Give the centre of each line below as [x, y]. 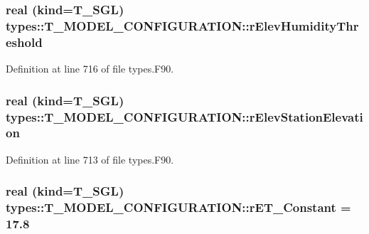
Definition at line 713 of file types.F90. [90, 159]
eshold [24, 42]
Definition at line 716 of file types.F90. [90, 69]
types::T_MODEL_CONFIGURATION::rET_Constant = [178, 207]
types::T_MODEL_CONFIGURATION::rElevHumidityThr [182, 25]
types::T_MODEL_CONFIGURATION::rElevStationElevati [184, 116]
